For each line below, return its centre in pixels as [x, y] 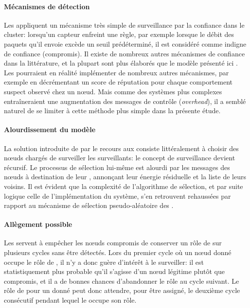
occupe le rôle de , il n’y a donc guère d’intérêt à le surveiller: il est [104, 262]
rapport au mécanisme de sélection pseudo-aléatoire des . [89, 205]
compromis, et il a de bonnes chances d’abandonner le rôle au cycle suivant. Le [122, 281]
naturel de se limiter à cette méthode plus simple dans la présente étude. [112, 111]
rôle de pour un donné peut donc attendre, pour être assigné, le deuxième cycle [122, 290]
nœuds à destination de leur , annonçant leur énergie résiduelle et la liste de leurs [125, 177]
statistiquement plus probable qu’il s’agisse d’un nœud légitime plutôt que [114, 271]
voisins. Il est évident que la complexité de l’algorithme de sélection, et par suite [124, 186]
